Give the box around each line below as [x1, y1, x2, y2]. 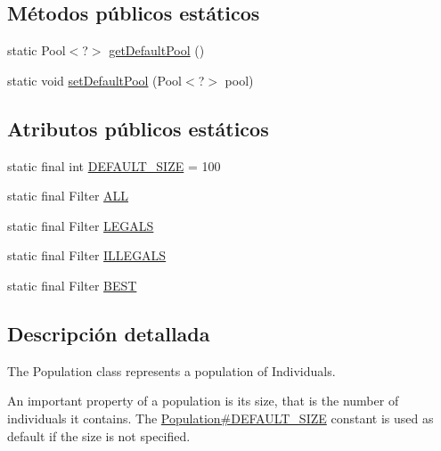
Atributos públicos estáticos [7, 114, 269, 142]
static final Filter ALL [7, 186, 129, 205]
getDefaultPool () [109, 41, 205, 60]
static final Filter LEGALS [7, 216, 154, 234]
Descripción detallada [7, 319, 210, 347]
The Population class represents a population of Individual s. [7, 361, 336, 380]
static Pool [7, 41, 66, 60]
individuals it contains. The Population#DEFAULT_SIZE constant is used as [7, 408, 434, 427]
